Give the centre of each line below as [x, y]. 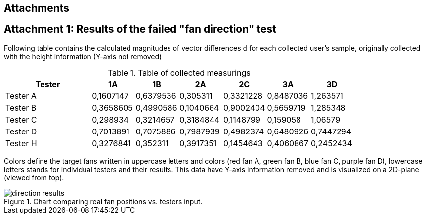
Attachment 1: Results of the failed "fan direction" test [140, 29]
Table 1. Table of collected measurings [179, 72]
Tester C [21, 119]
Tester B [21, 108]
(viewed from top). [34, 177]
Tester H [21, 143]
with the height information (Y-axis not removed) [83, 56]
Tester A [21, 96]
